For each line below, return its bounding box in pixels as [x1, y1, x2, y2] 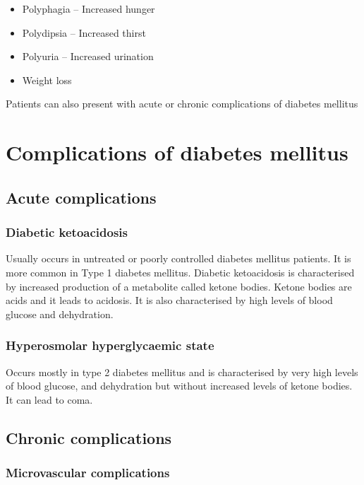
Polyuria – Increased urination [22, 49, 154, 64]
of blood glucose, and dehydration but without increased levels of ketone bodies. [6, 378, 353, 393]
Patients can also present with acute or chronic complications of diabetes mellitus [6, 96, 358, 111]
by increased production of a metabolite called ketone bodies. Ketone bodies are [6, 279, 352, 293]
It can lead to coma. [6, 392, 93, 407]
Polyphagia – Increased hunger [22, 1, 155, 16]
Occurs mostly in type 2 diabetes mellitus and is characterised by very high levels [6, 364, 358, 379]
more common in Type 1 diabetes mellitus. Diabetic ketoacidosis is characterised [6, 264, 355, 279]
